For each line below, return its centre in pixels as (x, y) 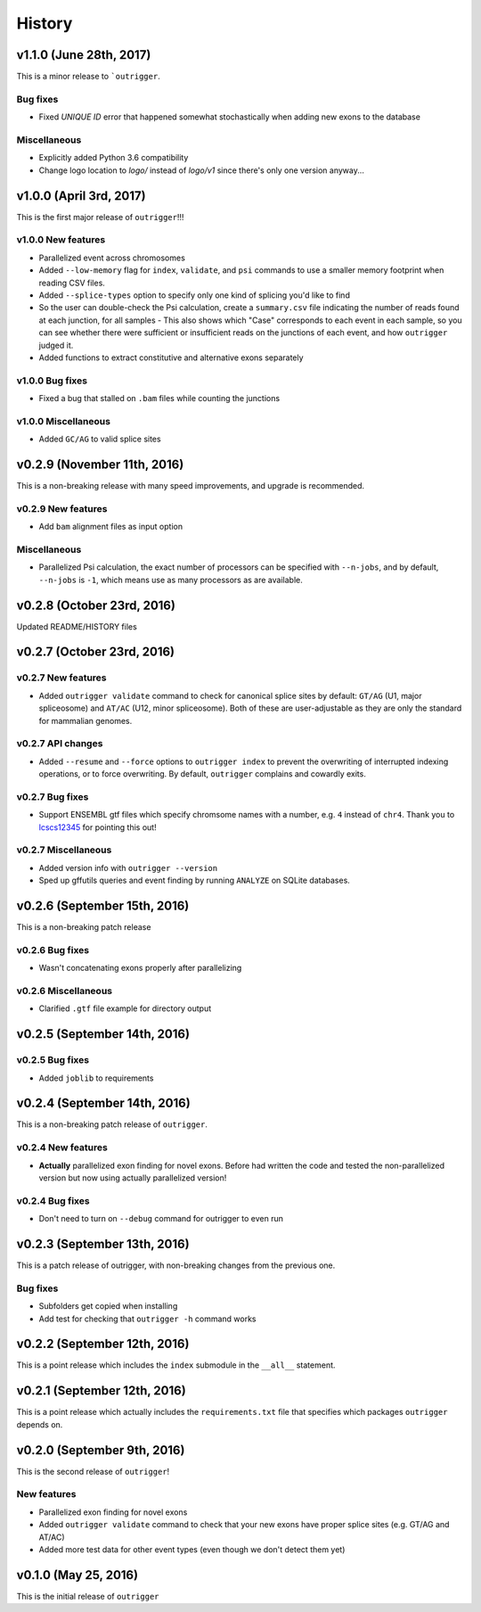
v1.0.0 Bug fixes (52, 381)
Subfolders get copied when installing (108, 1306)
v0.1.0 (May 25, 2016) (77, 1575)
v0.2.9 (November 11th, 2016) (100, 465)
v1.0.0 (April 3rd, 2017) (81, 196)
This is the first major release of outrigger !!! (100, 217)
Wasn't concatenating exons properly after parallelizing (140, 968)
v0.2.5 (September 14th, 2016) (103, 1034)
